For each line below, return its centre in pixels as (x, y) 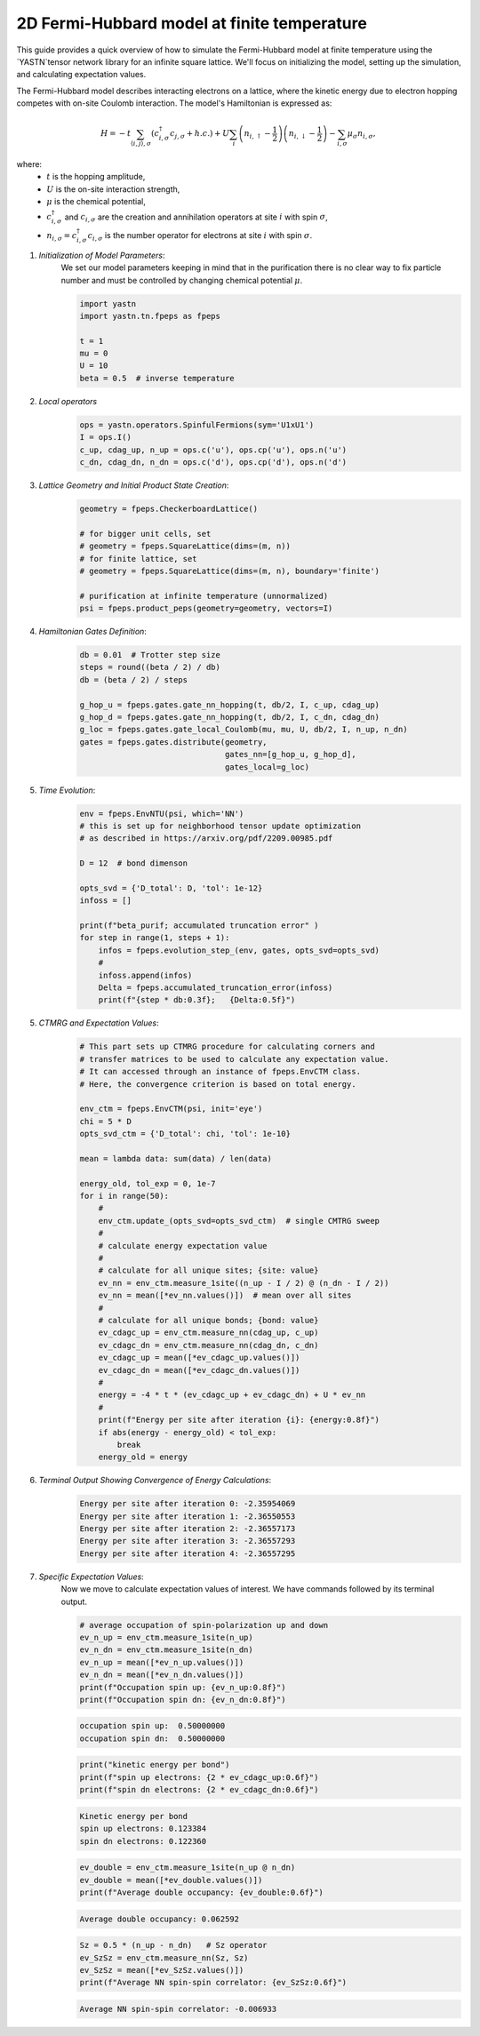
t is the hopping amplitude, (96, 177)
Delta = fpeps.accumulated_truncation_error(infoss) (216, 988)
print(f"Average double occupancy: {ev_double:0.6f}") (201, 1892)
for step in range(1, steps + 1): (155, 938)
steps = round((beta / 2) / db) (150, 667)
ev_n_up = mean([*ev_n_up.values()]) (162, 1662)
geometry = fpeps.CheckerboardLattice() (168, 508)
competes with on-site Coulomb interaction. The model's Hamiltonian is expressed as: (174, 103)
